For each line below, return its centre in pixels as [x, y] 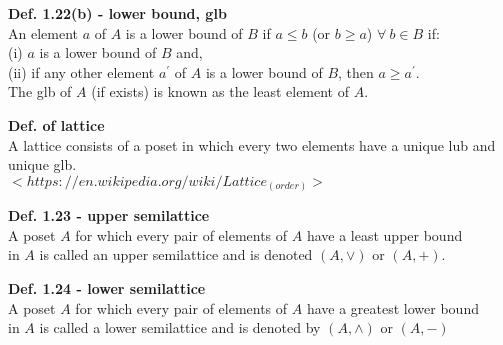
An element [43, 32]
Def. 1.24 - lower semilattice [107, 288]
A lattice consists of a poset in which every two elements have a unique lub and [252, 144]
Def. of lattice [56, 124]
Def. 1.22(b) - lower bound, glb [117, 13]
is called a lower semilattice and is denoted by [180, 327]
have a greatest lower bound [392, 307]
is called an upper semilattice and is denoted [176, 254]
